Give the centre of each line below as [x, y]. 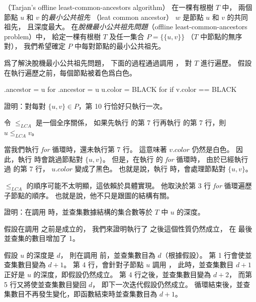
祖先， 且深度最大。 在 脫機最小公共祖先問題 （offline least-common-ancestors [126, 27]
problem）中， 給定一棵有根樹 [52, 36]
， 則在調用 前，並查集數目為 [108, 255]
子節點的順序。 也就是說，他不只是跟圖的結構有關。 [89, 195]
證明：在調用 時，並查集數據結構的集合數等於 [78, 212]
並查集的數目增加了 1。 [42, 238]
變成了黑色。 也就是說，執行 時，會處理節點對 [150, 169]
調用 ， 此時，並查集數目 [193, 264]
